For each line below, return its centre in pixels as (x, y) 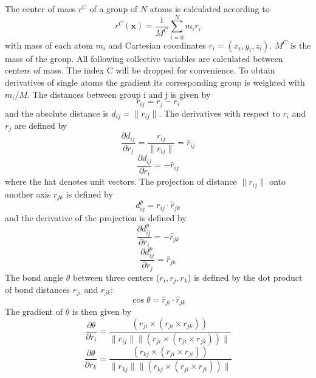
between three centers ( (116, 277)
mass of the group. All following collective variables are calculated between (144, 58)
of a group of (114, 9)
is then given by (102, 311)
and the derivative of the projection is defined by (96, 218)
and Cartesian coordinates (157, 45)
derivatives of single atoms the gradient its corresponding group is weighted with (155, 82)
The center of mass (40, 9)
